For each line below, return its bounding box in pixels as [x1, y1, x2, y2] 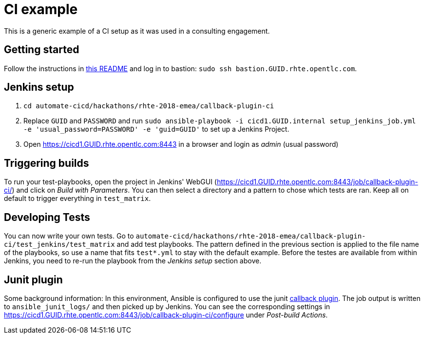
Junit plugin [4, 273, 63, 286]
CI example [4, 1, 78, 18]
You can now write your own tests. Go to [4, 232, 134, 240]
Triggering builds [4, 157, 89, 169]
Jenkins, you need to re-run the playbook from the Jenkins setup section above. [4, 257, 262, 265]
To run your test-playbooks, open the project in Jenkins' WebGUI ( [4, 178, 217, 186]
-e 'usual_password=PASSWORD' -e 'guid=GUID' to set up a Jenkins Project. [23, 125, 289, 134]
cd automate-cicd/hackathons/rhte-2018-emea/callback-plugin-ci [23, 102, 274, 110]
